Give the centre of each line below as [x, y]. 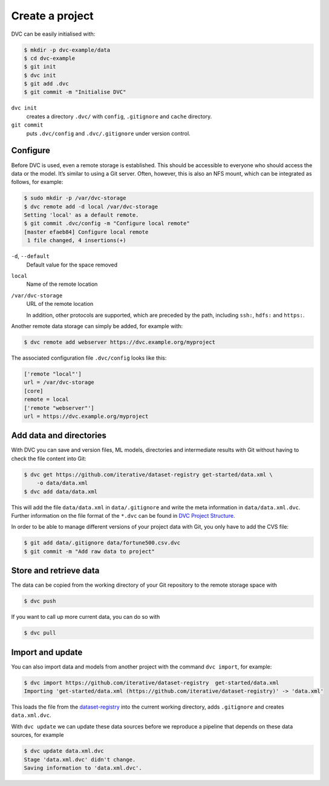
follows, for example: [37, 182]
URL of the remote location [60, 304]
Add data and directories [59, 436]
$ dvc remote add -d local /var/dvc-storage [91, 206]
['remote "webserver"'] [59, 408]
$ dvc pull [40, 633]
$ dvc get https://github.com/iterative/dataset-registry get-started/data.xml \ [148, 474]
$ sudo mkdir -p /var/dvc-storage [75, 198]
